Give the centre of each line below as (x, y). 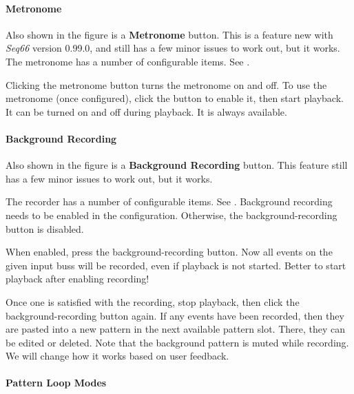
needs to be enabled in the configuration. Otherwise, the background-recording (171, 215)
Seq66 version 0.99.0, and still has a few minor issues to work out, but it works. (173, 48)
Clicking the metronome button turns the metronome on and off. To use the (166, 84)
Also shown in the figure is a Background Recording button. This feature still (177, 165)
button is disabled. (45, 228)
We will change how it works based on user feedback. (117, 356)
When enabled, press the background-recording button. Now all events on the (169, 252)
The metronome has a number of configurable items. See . (128, 61)
